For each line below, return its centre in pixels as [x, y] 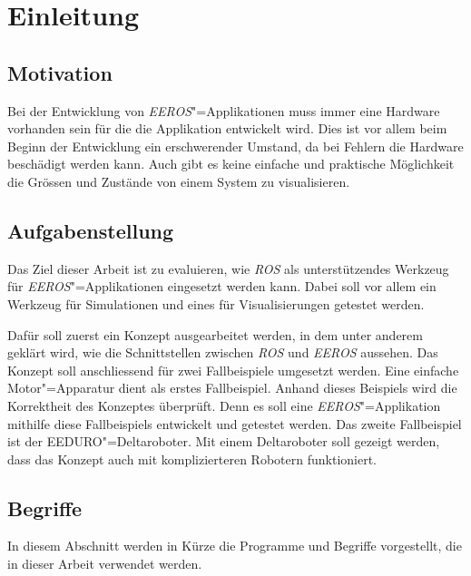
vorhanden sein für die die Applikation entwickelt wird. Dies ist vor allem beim [227, 128]
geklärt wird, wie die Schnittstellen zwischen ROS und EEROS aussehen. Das [223, 352]
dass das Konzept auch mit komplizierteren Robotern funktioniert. [192, 459]
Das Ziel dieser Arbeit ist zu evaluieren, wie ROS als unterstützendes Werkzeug [228, 268]
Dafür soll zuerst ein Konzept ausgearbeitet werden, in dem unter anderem [215, 334]
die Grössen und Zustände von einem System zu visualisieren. [179, 181]
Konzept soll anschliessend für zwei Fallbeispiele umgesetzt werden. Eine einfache [233, 370]
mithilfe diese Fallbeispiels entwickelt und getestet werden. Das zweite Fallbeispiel [235, 423]
